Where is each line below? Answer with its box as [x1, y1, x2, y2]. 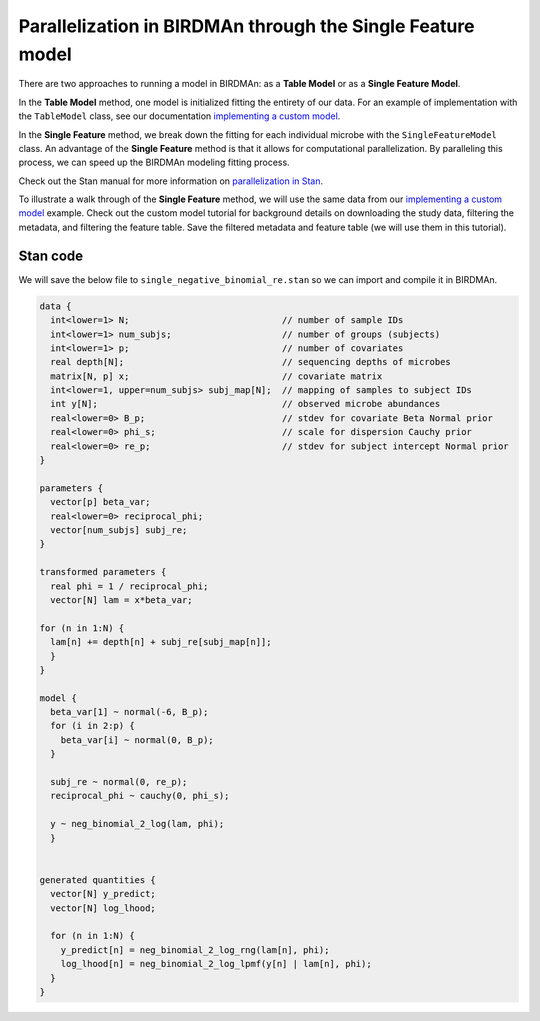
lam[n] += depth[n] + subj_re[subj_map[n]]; [50, 636, 272, 648]
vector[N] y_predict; [50, 888, 157, 900]
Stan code [18, 247, 84, 264]
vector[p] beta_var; [50, 496, 151, 508]
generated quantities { [39, 874, 157, 885]
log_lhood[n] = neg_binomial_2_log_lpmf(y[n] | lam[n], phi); [60, 958, 372, 970]
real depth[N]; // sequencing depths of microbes [50, 356, 452, 368]
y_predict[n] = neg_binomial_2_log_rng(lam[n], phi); [60, 944, 330, 955]
